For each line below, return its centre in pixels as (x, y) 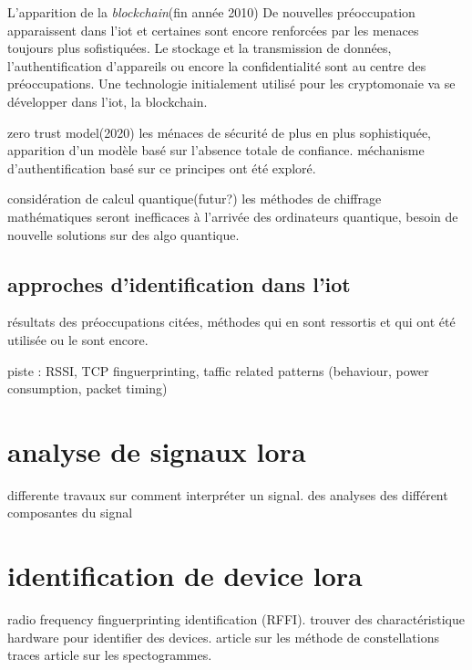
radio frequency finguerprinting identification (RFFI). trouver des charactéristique (236, 619)
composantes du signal (70, 513)
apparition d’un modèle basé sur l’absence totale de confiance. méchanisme (216, 150)
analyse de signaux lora (157, 450)
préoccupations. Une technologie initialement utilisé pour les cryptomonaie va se (231, 84)
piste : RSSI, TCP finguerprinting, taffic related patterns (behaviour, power (218, 370)
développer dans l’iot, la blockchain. (108, 101)
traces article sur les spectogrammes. (110, 655)
